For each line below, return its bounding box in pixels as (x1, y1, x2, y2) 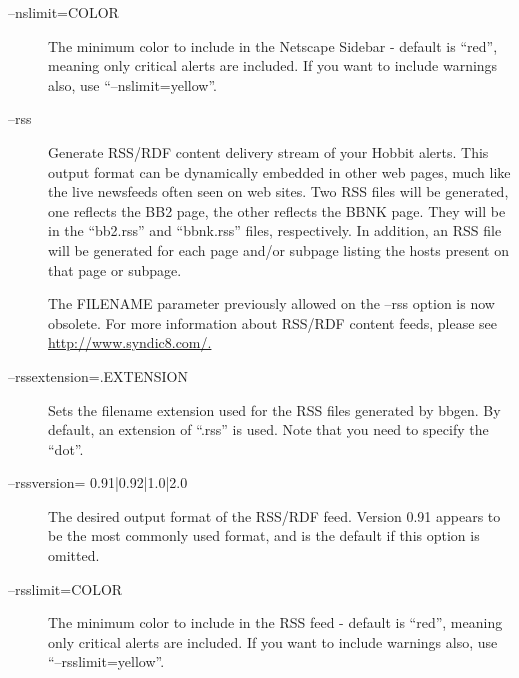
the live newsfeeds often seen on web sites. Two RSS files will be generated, (48, 181, 509, 202)
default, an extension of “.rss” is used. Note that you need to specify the (48, 419, 489, 440)
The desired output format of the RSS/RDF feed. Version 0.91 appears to (48, 505, 501, 526)
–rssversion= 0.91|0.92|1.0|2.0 (8, 472, 188, 493)
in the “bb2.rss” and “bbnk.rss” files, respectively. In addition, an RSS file (48, 220, 502, 241)
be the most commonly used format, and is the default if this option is (48, 525, 480, 546)
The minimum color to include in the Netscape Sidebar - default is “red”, (48, 35, 498, 56)
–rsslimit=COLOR (8, 578, 123, 599)
